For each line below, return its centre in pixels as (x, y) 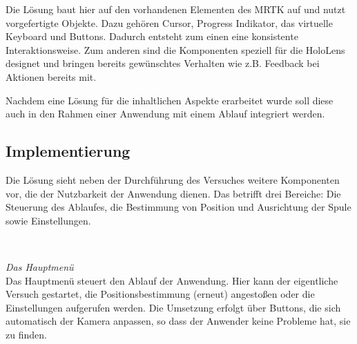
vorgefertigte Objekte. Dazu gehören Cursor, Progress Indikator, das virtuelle (169, 22)
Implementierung (68, 151)
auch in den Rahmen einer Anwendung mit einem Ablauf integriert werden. (165, 114)
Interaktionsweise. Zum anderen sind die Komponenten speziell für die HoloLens (175, 49)
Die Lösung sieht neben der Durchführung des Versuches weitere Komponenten (173, 179)
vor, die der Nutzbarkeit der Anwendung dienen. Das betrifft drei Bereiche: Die (173, 193)
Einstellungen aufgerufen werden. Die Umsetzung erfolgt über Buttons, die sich (173, 307)
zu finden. (26, 334)
